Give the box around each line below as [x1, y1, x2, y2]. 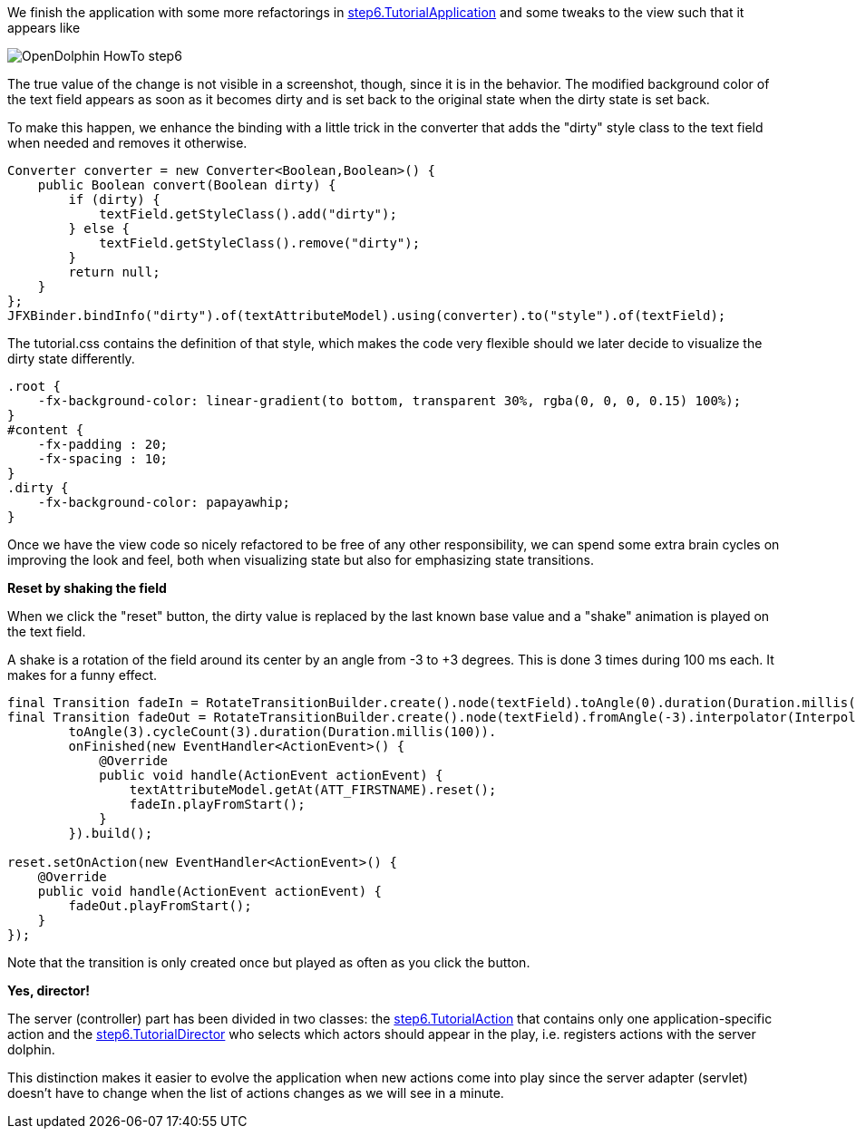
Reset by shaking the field [7, 580, 167, 596]
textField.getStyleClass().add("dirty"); [99, 207, 397, 221]
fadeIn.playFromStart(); [129, 797, 306, 811]
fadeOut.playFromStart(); [68, 898, 252, 913]
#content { [7, 422, 84, 437]
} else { [68, 221, 130, 236]
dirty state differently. [7, 351, 135, 366]
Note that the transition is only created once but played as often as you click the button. [7, 955, 530, 970]
